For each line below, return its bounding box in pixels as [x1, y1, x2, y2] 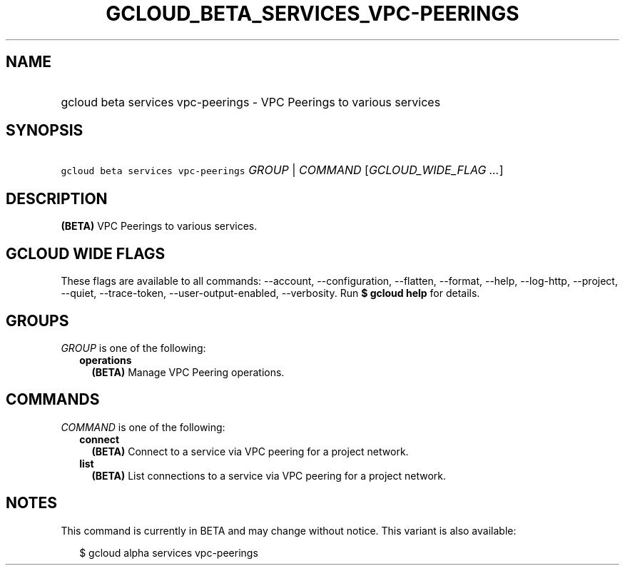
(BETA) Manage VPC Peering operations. [91, 365, 285, 378]
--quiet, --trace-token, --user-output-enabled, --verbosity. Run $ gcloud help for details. [61, 287, 480, 300]
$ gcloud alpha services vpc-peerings [79, 546, 258, 559]
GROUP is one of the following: [61, 341, 206, 354]
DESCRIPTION [6, 189, 108, 208]
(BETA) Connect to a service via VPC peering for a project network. [91, 445, 409, 458]
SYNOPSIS [6, 121, 83, 140]
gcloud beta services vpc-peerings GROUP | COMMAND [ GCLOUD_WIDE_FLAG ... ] [61, 163, 504, 178]
